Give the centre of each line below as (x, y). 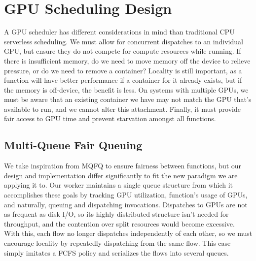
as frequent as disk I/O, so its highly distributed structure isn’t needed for (116, 214)
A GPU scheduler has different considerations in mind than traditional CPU (119, 32)
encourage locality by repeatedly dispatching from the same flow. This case (117, 243)
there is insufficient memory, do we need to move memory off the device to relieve (127, 60)
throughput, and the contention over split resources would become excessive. (119, 223)
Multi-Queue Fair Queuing (73, 145)
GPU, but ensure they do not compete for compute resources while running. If (123, 51)
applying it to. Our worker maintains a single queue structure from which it (119, 185)
